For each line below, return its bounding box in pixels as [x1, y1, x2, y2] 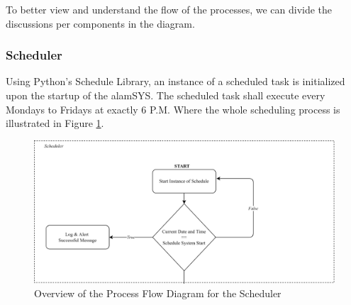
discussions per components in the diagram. [6, 16, 195, 30]
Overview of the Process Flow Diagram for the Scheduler [34, 286, 282, 301]
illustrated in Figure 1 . [6, 116, 104, 131]
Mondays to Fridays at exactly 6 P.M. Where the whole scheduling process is [6, 101, 340, 116]
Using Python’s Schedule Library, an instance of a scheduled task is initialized [6, 74, 345, 89]
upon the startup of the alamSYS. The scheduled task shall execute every [6, 88, 325, 102]
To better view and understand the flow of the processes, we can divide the [6, 2, 333, 16]
